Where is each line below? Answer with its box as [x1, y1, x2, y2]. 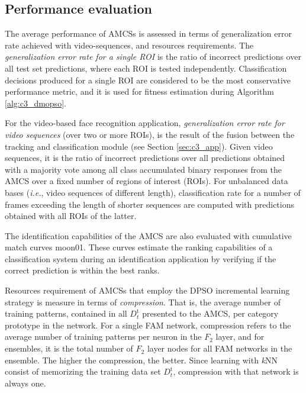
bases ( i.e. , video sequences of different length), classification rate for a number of [5, 186, 301, 198]
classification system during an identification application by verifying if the [5, 252, 276, 265]
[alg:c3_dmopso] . [5, 96, 66, 109]
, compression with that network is [173, 365, 299, 378]
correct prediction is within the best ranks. [5, 264, 160, 276]
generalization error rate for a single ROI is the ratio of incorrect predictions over [5, 50, 301, 63]
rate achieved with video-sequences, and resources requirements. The [5, 38, 254, 51]
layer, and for [215, 330, 265, 343]
